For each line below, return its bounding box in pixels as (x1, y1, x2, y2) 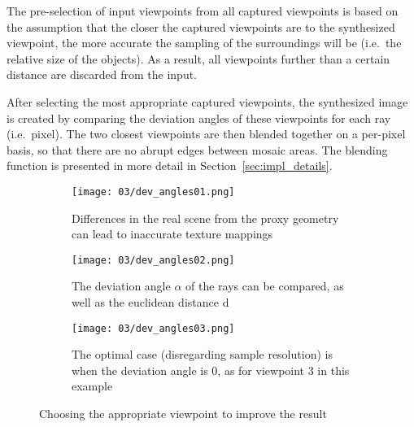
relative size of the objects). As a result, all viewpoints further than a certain (7, 50, 390, 67)
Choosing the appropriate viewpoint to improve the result (39, 405, 327, 422)
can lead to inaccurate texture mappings (72, 225, 273, 242)
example (72, 377, 113, 394)
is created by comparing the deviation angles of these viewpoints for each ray (7, 109, 391, 126)
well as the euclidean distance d (72, 294, 229, 311)
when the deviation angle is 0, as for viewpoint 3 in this (72, 361, 350, 378)
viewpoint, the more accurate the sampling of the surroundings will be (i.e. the (7, 34, 402, 51)
